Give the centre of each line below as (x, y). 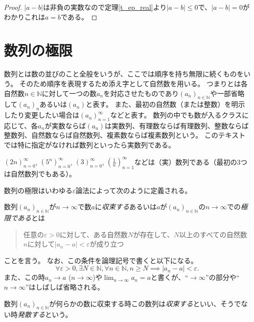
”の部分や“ (223, 277)
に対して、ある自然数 (93, 234)
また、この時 (24, 277)
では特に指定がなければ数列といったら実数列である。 (90, 145)
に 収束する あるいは (126, 207)
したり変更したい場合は (42, 115)
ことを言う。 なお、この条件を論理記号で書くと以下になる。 (101, 260)
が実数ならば (65, 125)
